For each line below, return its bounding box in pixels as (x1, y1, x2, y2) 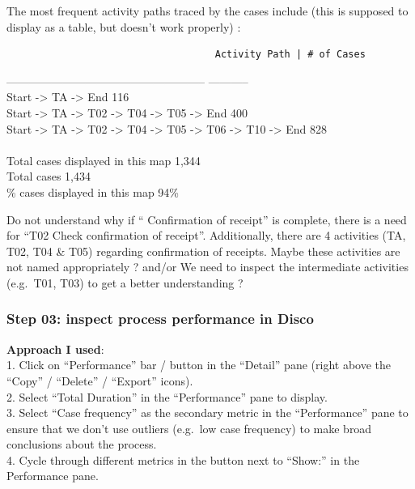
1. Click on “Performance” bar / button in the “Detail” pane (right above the (6, 356, 391, 373)
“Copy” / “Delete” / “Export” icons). (6, 372, 193, 389)
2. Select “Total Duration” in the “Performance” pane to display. (6, 388, 328, 405)
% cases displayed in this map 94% (6, 183, 179, 200)
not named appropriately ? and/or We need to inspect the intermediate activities (6, 258, 409, 275)
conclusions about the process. (6, 436, 157, 453)
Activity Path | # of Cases (214, 49, 366, 61)
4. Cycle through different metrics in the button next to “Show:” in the (6, 451, 360, 468)
